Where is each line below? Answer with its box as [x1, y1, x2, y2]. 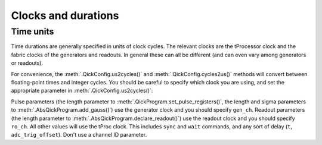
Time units [11, 26, 54, 37]
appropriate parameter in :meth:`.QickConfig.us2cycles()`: [11, 87, 153, 94]
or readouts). [11, 59, 44, 67]
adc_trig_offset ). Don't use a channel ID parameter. [11, 131, 147, 138]
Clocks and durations [11, 9, 119, 22]
